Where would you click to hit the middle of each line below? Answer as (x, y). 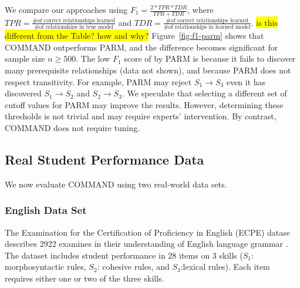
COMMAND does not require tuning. (73, 127)
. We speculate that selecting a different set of (204, 93)
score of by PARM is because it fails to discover (210, 58)
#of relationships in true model (74, 27)
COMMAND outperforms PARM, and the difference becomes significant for (141, 47)
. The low (93, 58)
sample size (25, 58)
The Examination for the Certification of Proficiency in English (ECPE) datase (148, 232)
